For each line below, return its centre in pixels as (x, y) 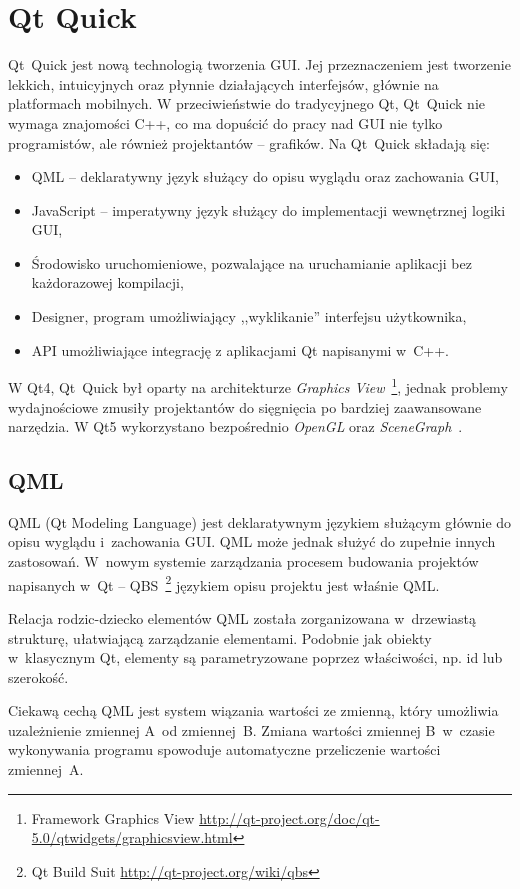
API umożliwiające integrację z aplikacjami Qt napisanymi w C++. (240, 349)
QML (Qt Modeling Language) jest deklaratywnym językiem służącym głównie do (260, 521)
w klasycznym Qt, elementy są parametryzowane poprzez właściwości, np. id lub (255, 657)
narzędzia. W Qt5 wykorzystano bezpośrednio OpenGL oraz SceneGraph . (235, 426)
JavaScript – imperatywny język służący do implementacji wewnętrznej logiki (268, 209)
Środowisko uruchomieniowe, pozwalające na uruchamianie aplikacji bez (251, 262)
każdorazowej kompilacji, (107, 282)
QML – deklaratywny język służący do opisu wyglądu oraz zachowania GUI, (265, 176)
